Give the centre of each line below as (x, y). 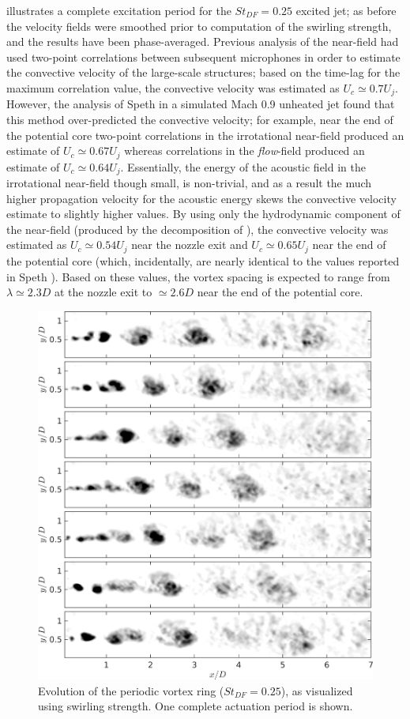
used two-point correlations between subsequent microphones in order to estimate (203, 56)
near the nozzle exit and (190, 245)
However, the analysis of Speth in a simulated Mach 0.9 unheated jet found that (201, 104)
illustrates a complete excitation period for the (119, 10)
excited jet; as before (346, 10)
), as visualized (317, 690)
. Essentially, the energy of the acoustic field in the (243, 166)
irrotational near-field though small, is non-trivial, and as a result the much (189, 183)
